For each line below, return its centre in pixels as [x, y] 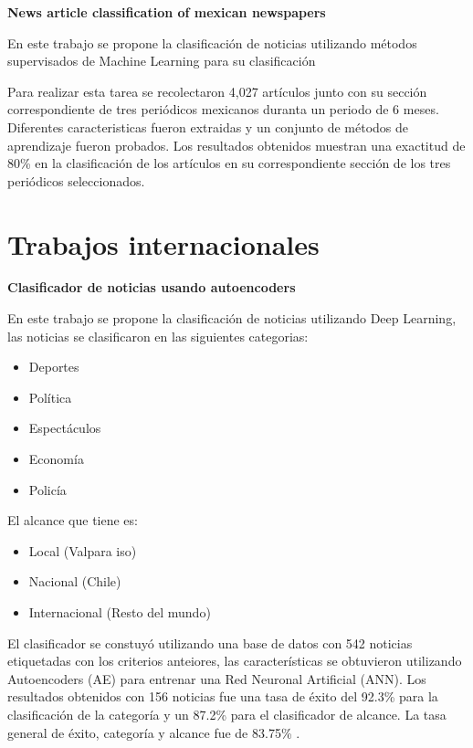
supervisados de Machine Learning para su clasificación [162, 61]
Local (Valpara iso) [83, 550]
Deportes [54, 367]
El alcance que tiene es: [73, 520]
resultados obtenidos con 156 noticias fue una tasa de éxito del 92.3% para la [223, 696]
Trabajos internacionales [163, 243]
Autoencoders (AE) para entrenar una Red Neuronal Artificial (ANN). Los [217, 678]
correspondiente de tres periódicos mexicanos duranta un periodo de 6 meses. [223, 109]
